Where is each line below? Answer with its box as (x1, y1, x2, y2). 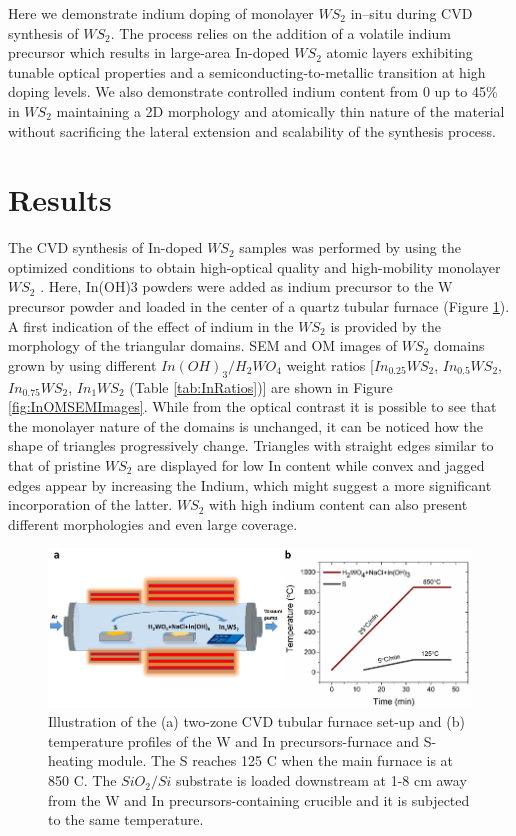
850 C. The (48, 770, 117, 791)
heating (48, 750, 94, 771)
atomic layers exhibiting (326, 42, 473, 63)
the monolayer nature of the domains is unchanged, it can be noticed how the (8, 415, 484, 436)
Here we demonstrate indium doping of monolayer (8, 3, 314, 23)
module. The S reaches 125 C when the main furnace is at (97, 750, 454, 771)
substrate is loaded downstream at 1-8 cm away (176, 770, 467, 791)
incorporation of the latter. (8, 494, 173, 515)
